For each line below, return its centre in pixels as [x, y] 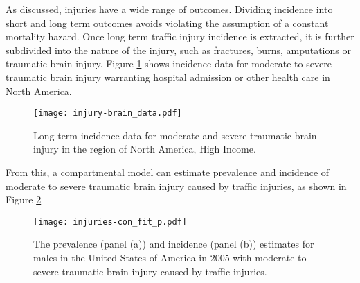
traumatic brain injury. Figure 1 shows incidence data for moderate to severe [169, 63]
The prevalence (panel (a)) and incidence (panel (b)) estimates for [174, 244]
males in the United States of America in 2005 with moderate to [170, 258]
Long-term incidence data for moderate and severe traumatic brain [175, 135]
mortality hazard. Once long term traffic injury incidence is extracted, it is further [180, 36]
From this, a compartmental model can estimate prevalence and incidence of [168, 172]
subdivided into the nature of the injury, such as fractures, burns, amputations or [178, 50]
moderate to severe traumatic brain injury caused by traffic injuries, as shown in [176, 186]
